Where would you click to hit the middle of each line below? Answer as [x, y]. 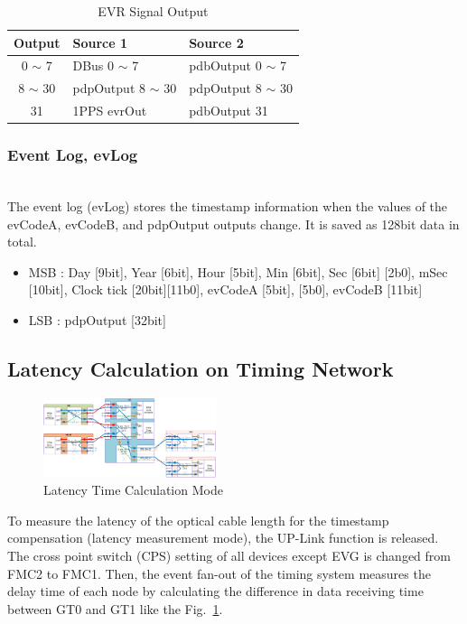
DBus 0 [93, 65]
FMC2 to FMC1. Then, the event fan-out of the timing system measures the [219, 573]
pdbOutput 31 [229, 111]
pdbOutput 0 [225, 65]
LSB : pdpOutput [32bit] [97, 320]
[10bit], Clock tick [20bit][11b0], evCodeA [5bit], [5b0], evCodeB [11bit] [225, 289]
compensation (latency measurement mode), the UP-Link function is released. [223, 538]
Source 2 [216, 42]
